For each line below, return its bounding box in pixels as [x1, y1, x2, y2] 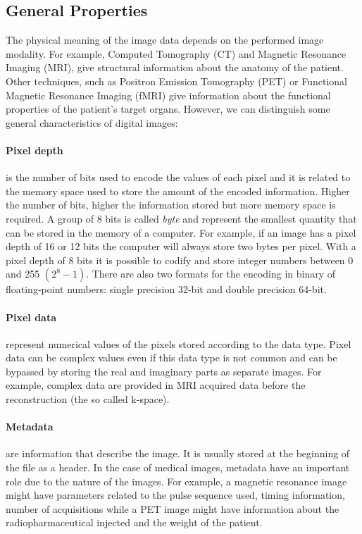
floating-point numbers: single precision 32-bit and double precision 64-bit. [6, 282, 327, 297]
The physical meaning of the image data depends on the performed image [6, 32, 324, 47]
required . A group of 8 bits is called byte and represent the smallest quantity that [6, 211, 357, 225]
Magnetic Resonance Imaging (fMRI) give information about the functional [6, 87, 331, 102]
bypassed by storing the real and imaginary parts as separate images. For [6, 364, 322, 378]
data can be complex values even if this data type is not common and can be [6, 350, 337, 365]
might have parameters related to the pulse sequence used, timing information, [6, 488, 345, 502]
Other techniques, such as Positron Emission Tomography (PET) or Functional [6, 73, 348, 88]
